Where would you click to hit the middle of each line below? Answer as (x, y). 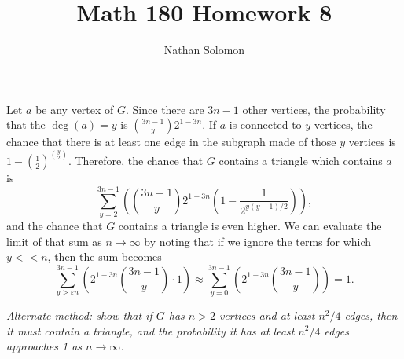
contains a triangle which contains (301, 161)
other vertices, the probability (314, 109)
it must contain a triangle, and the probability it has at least (151, 330)
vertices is (372, 142)
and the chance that (55, 226)
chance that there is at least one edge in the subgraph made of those (171, 142)
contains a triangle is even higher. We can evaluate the (250, 226)
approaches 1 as (44, 346)
